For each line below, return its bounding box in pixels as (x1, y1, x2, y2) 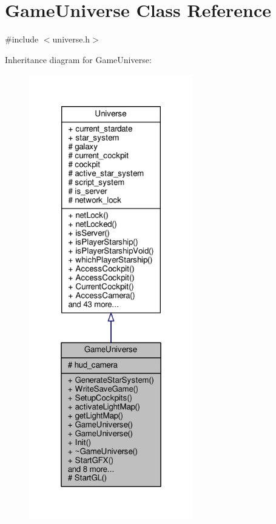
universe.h (52, 33, 90, 45)
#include (5, 33, 39, 45)
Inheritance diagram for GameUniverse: (5, 53, 152, 65)
